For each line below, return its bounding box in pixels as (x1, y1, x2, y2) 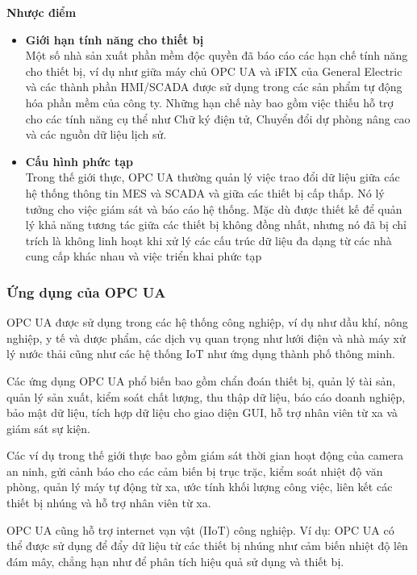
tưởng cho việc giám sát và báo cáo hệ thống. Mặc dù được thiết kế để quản (25, 200, 402, 217)
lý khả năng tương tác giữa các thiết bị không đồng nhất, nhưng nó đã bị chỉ (25, 216, 407, 233)
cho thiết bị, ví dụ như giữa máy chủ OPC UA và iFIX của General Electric (25, 62, 402, 79)
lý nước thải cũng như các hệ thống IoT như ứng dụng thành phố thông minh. (6, 345, 395, 362)
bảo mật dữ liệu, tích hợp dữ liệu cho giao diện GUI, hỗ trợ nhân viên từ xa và (6, 404, 398, 421)
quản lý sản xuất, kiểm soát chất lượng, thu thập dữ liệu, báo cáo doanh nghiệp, (6, 388, 406, 405)
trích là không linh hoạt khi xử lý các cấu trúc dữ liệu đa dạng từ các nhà (25, 231, 392, 248)
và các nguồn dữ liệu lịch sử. (25, 126, 167, 143)
